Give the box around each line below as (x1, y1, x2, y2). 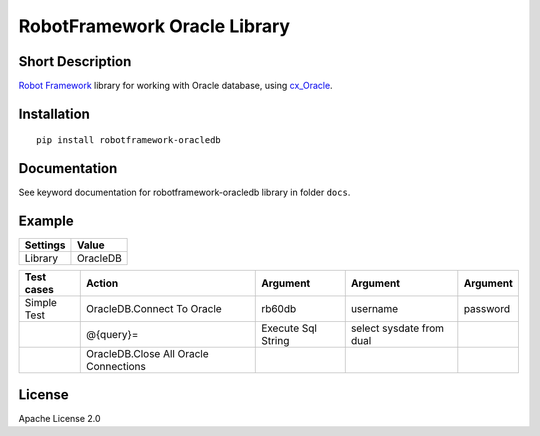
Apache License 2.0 (18, 412, 101, 424)
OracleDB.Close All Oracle (86, 347, 209, 361)
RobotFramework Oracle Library (18, 15, 290, 37)
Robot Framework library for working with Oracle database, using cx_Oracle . (18, 80, 334, 92)
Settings (24, 238, 66, 252)
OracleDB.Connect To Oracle (86, 302, 222, 316)
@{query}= (86, 328, 139, 342)
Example (18, 213, 74, 230)
